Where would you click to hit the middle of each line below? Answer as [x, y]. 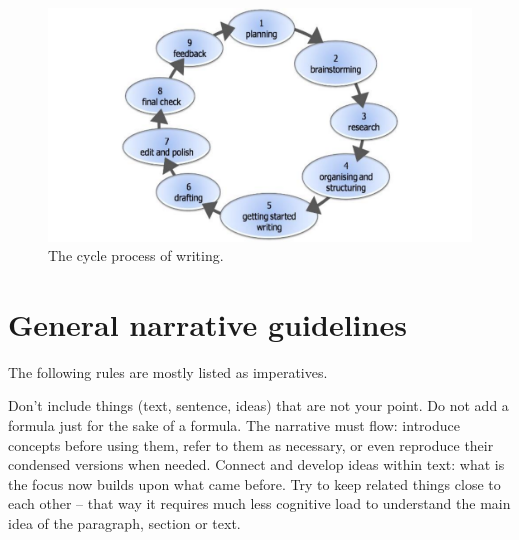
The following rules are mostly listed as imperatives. [168, 371]
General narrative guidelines [207, 323]
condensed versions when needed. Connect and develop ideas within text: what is [256, 464]
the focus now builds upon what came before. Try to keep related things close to [254, 483]
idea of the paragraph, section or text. [124, 523]
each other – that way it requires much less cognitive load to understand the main [259, 503]
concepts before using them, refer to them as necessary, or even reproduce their [251, 444]
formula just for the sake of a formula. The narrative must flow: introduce [234, 425]
